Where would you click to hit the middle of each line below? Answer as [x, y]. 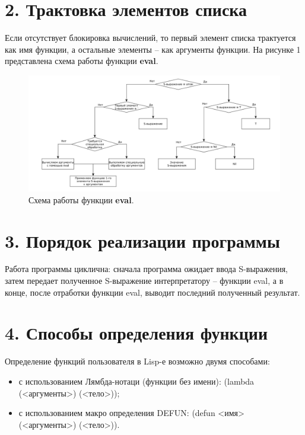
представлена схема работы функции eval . [82, 61]
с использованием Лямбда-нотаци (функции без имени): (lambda [136, 381]
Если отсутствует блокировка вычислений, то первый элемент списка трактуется [150, 38]
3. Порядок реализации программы [142, 240]
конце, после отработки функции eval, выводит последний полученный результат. [152, 292]
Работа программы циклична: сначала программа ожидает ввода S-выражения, [147, 269]
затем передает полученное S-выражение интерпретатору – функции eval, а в [144, 281]
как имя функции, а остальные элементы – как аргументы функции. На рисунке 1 [153, 49]
